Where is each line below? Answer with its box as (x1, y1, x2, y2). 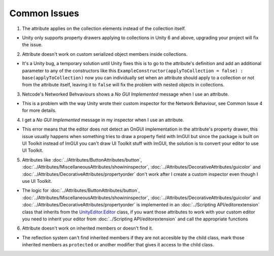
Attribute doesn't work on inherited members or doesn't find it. (22, 225, 153, 231)
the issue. (22, 42, 43, 48)
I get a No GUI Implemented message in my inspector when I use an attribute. (22, 117, 184, 123)
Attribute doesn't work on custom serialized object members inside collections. (22, 51, 188, 57)
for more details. (22, 107, 57, 114)
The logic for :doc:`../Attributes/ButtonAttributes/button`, (22, 187, 140, 194)
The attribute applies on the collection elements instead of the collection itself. (22, 25, 186, 31)
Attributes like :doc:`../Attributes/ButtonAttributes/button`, (22, 156, 142, 163)
